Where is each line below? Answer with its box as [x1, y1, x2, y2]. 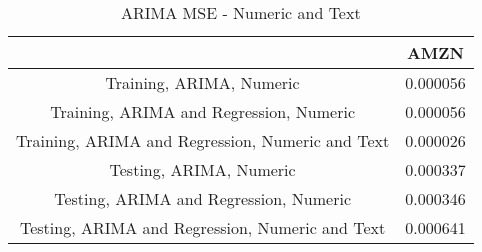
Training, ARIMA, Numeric [105, 71, 300, 94]
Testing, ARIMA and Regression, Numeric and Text [19, 216, 386, 239]
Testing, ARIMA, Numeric [109, 158, 296, 181]
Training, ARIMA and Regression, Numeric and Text [16, 129, 390, 152]
